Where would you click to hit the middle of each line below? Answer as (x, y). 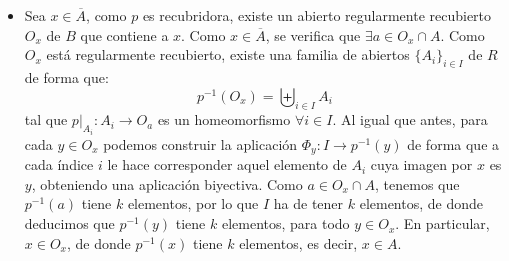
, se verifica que (313, 34)
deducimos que (69, 223)
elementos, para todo (285, 223)
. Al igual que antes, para (410, 119)
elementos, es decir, (298, 242)
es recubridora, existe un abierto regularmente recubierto (317, 15)
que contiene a (124, 34)
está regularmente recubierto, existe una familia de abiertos (228, 54)
